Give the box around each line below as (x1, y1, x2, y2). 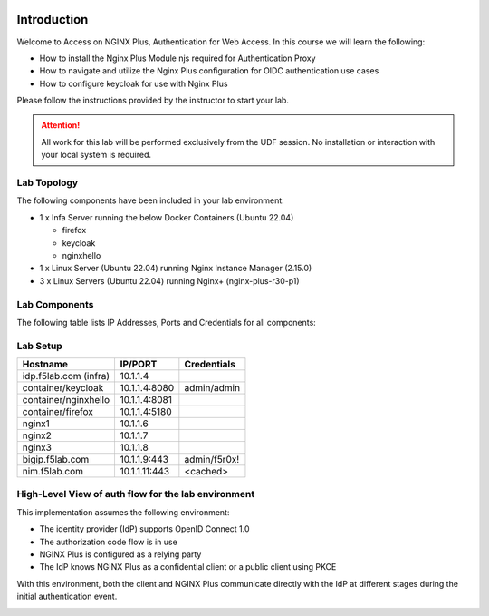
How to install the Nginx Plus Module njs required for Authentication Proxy (39, 53, 316, 64)
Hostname (22, 358, 68, 371)
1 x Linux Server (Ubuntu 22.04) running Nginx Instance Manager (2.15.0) (39, 263, 312, 274)
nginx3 (22, 441, 52, 454)
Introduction (16, 12, 89, 27)
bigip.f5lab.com (22, 454, 90, 466)
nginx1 (22, 417, 50, 430)
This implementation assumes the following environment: (16, 506, 230, 517)
